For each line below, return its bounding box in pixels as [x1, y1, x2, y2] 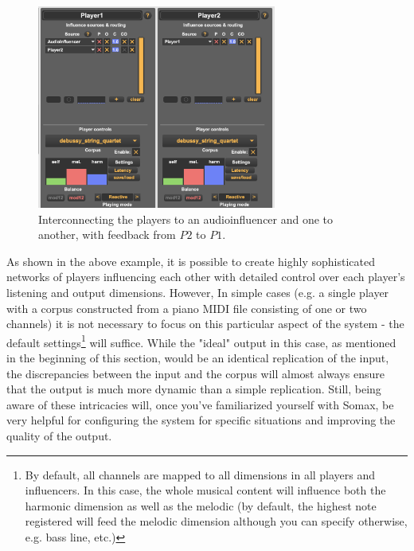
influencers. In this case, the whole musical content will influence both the [25, 482, 386, 498]
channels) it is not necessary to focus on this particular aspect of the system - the [6, 315, 404, 332]
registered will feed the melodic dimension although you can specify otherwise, [25, 513, 408, 530]
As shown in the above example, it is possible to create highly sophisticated [6, 252, 375, 269]
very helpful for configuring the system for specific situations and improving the [6, 412, 396, 428]
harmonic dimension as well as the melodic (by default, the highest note [25, 497, 377, 514]
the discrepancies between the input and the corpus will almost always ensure [6, 365, 385, 381]
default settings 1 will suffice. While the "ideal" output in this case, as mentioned [6, 331, 396, 350]
